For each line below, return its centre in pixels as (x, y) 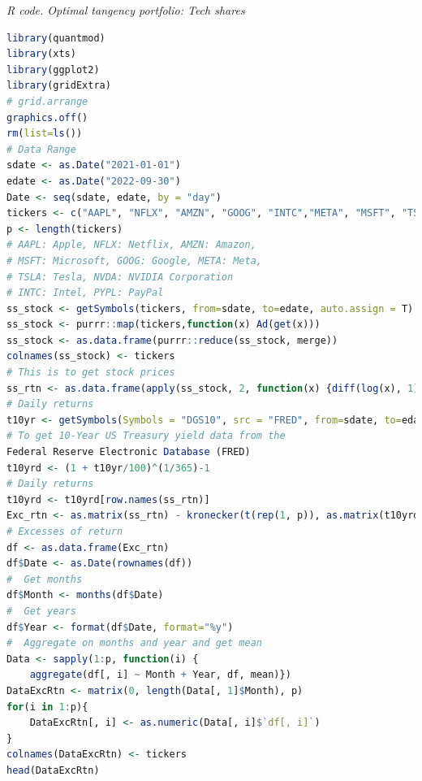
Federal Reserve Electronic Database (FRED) (129, 452)
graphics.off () (47, 117)
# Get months (45, 579)
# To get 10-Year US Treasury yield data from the (146, 436)
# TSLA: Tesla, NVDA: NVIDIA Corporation (120, 277)
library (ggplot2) (53, 69)
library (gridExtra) (59, 86)
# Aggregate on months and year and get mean (134, 643)
